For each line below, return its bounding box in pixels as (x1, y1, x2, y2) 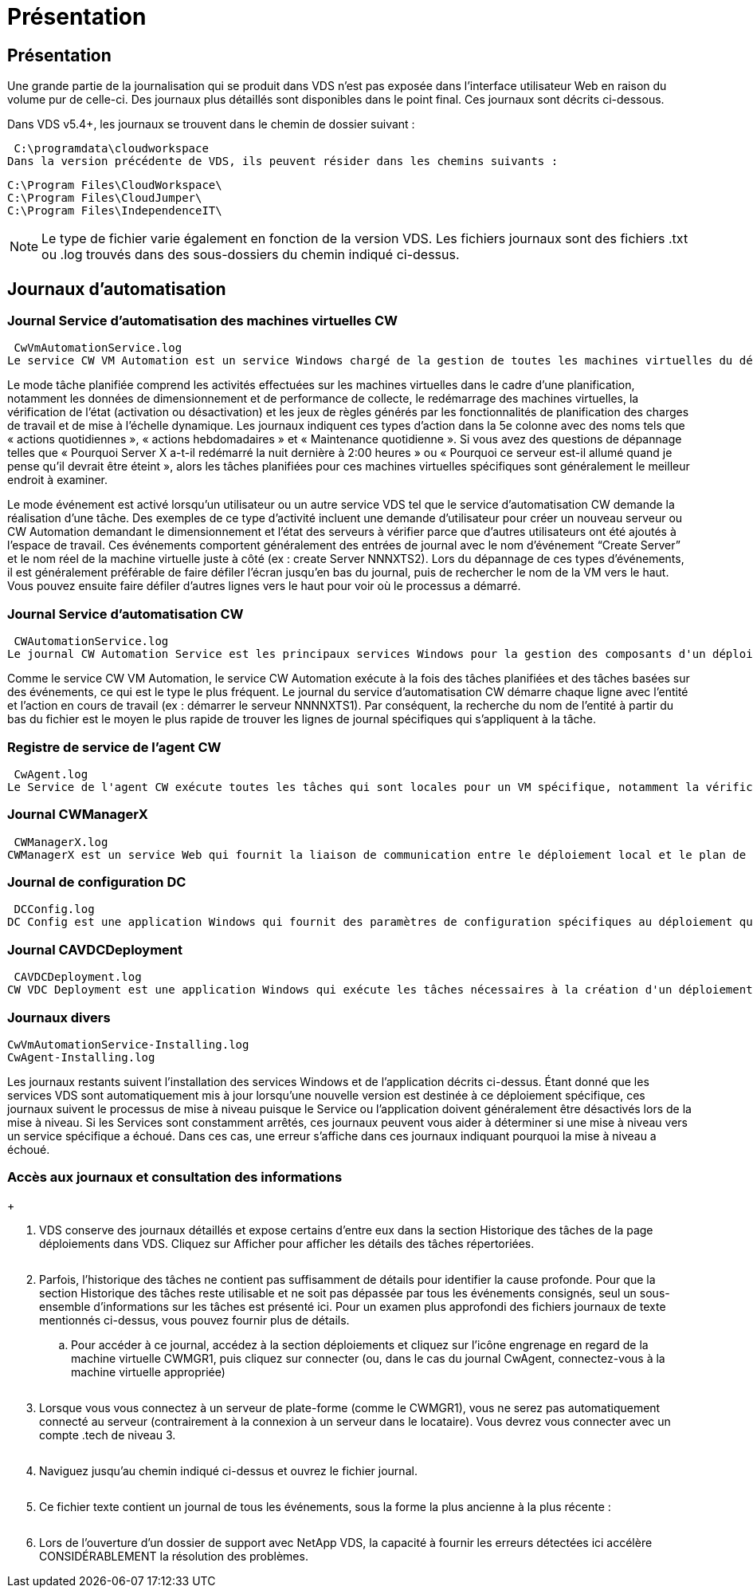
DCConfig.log (14, 903, 95, 916)
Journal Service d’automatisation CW (7, 605, 244, 622)
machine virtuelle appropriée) (71, 1364, 226, 1379)
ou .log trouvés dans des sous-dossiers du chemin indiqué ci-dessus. (41, 246, 460, 263)
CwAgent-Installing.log (7, 1050, 155, 1064)
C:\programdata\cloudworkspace (14, 142, 209, 155)
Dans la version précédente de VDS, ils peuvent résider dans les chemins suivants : (7, 155, 559, 168)
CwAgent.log (14, 767, 88, 781)
